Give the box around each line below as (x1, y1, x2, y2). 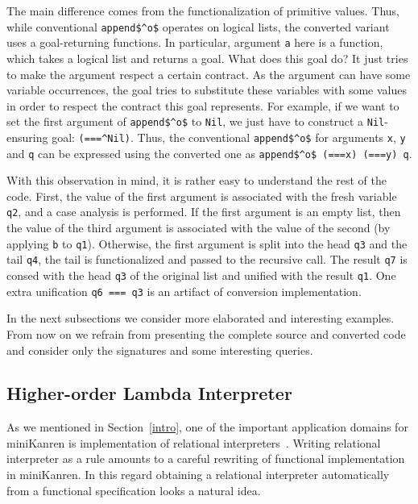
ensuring (6, 128, 48, 145)
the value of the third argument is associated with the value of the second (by (6, 219, 391, 236)
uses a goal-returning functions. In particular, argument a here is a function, (6, 34, 383, 51)
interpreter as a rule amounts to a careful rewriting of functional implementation (6, 450, 405, 467)
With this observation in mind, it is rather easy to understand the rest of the (6, 172, 387, 189)
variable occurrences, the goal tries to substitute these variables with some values (6, 81, 407, 98)
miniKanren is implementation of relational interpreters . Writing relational (6, 434, 381, 451)
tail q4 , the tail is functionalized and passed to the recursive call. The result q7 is (6, 251, 408, 268)
